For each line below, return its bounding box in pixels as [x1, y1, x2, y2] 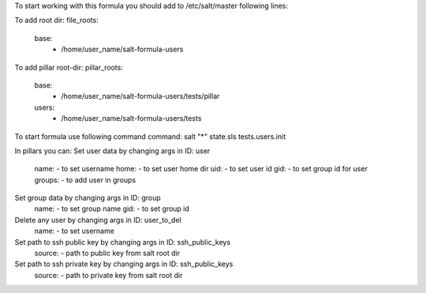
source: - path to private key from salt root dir [34, 270, 183, 280]
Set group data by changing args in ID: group [14, 193, 161, 203]
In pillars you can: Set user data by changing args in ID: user [14, 146, 211, 156]
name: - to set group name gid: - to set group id [34, 204, 189, 213]
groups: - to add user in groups [34, 175, 136, 185]
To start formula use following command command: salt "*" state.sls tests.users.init [14, 131, 286, 141]
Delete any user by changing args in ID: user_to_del [14, 215, 181, 224]
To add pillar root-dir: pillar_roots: [14, 62, 124, 72]
